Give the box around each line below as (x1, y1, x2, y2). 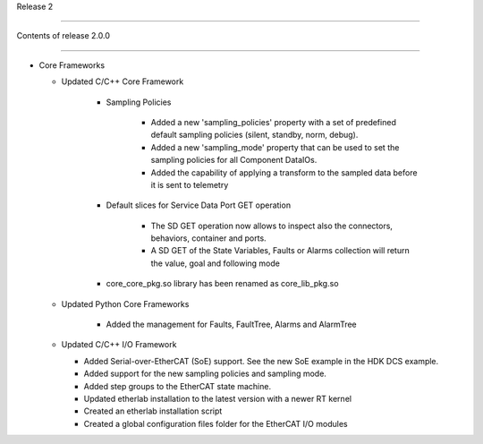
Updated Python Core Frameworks (61, 298, 190, 309)
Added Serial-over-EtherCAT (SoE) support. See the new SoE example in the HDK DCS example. (83, 355, 439, 366)
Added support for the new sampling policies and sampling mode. (83, 368, 326, 380)
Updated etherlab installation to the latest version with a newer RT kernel (83, 393, 352, 404)
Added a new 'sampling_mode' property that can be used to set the (150, 141, 400, 152)
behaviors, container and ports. (150, 233, 267, 243)
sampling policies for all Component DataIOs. (150, 155, 318, 166)
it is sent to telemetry (150, 179, 229, 190)
